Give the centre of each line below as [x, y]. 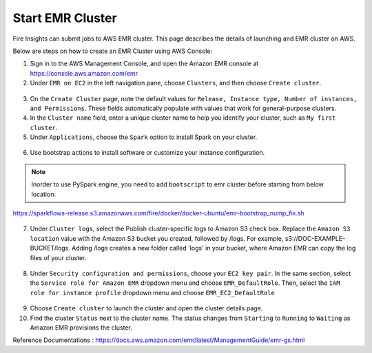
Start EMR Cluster [65, 18]
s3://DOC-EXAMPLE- [315, 238]
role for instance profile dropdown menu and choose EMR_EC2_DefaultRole [152, 292]
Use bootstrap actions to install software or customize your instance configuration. [147, 153]
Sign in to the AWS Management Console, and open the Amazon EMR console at [144, 64]
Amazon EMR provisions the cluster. [81, 328]
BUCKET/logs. [50, 248]
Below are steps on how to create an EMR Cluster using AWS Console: [113, 51]
